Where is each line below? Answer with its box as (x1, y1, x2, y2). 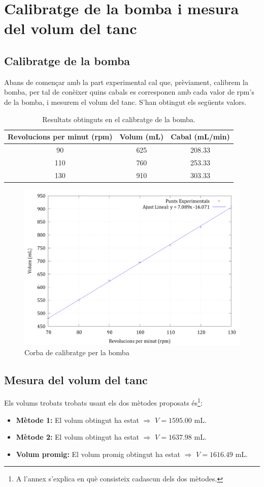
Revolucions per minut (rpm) (8, 131, 113, 142)
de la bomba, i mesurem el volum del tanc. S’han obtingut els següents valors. (4, 96, 247, 107)
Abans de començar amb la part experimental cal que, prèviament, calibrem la (4, 76, 248, 87)
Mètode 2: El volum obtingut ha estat (16, 432, 140, 442)
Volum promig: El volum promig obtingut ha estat (16, 448, 180, 459)
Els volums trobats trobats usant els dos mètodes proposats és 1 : (4, 396, 203, 408)
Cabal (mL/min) (171, 131, 230, 142)
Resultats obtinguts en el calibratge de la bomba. (42, 113, 195, 124)
